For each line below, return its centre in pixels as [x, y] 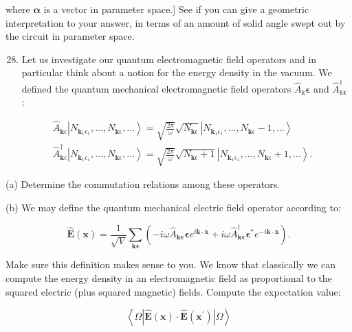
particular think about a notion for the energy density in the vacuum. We [177, 72]
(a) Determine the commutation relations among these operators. [143, 184]
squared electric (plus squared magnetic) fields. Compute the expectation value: [173, 291]
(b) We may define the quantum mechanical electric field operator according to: [173, 207]
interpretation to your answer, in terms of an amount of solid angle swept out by [176, 22]
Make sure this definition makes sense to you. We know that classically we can [171, 264]
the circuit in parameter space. [70, 36]
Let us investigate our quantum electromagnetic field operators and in [169, 59]
